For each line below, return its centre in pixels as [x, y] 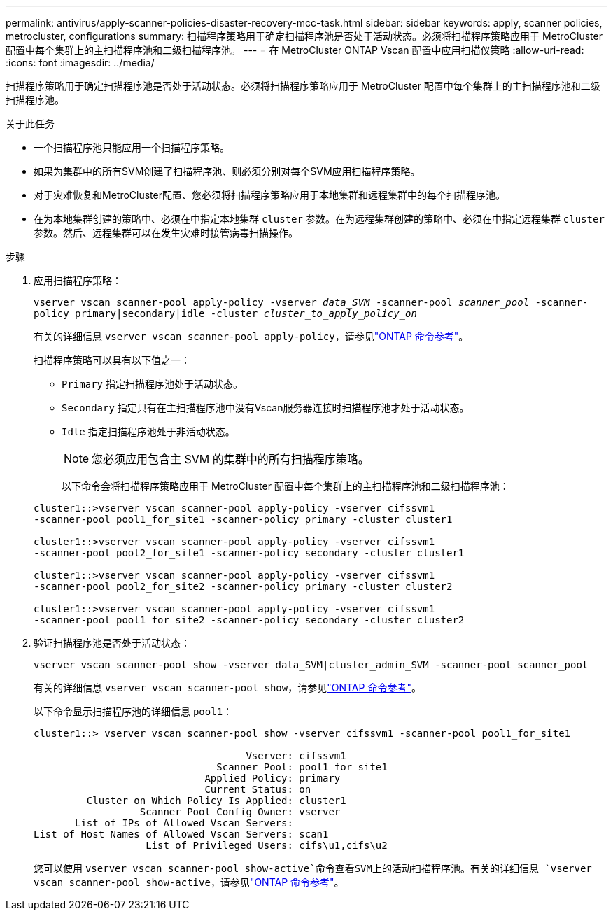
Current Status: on [258, 789]
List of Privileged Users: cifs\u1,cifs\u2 [267, 845]
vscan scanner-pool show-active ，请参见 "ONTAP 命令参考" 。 [189, 882]
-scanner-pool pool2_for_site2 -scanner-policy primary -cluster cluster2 [243, 586]
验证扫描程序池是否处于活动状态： [112, 643]
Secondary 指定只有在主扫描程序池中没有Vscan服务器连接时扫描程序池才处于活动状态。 [266, 408]
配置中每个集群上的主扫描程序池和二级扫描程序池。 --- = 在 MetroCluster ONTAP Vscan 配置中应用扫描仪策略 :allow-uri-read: [295, 50]
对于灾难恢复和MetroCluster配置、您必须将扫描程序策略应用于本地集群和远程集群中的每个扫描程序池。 [269, 195]
